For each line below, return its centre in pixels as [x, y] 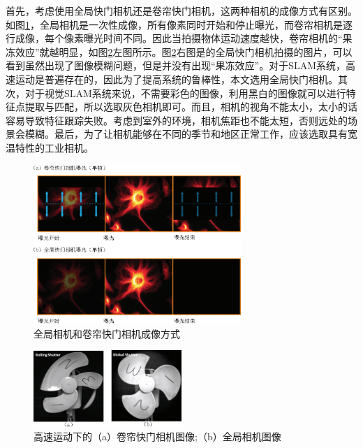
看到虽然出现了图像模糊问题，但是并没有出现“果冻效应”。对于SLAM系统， [176, 65]
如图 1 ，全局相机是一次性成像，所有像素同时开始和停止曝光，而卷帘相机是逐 [179, 24]
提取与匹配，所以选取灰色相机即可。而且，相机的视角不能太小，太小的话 [191, 107]
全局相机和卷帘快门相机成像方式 [107, 333]
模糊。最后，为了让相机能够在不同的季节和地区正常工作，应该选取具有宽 [191, 134]
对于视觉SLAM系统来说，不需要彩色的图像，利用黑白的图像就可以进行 [185, 93]
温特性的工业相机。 [50, 147]
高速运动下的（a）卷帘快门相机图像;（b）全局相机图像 [157, 436]
